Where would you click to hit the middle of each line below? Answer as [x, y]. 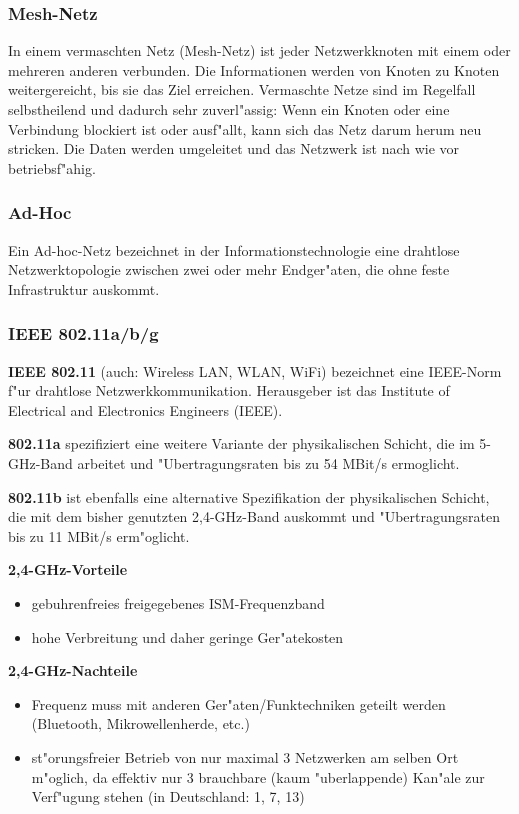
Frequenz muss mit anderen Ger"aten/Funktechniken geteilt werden [238, 703]
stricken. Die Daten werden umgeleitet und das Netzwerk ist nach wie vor [234, 148]
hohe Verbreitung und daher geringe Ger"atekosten [187, 636]
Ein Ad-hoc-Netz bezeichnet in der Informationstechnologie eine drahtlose [234, 249]
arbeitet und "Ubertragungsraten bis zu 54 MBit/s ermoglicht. [268, 462]
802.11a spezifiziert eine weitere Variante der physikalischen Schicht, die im [241, 443]
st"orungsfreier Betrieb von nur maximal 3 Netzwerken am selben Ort [245, 756]
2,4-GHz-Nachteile [73, 670]
